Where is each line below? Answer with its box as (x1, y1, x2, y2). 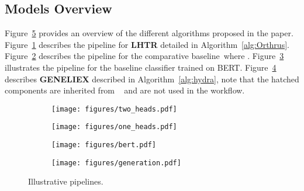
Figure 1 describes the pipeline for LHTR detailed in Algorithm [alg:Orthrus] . (5, 38, 289, 50)
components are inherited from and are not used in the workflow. (5, 84, 245, 96)
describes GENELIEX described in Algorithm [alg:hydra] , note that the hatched (5, 72, 299, 85)
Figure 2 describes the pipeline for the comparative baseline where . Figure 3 (5, 50, 284, 62)
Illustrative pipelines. (28, 175, 103, 187)
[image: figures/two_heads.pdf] (51, 105, 177, 113)
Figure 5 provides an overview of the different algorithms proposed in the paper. (5, 27, 293, 39)
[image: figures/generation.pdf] (51, 158, 181, 167)
